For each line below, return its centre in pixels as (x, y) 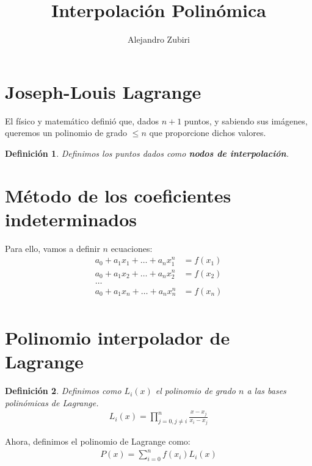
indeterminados (71, 219)
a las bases (267, 391)
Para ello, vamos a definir (53, 248)
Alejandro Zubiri (158, 39)
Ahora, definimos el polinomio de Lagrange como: (98, 441)
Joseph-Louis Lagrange (103, 91)
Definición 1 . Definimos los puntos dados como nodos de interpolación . (147, 153)
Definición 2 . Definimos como (63, 391)
